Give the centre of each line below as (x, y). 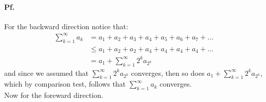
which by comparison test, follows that (65, 84)
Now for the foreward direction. (54, 95)
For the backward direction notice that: (66, 26)
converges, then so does (168, 73)
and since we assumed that (46, 73)
